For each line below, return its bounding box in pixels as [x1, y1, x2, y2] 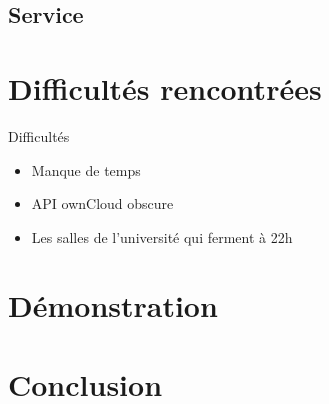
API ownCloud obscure [31, 193, 174, 214]
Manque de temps [31, 159, 141, 180]
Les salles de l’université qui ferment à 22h [31, 226, 293, 247]
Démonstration [8, 285, 218, 326]
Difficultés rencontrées [8, 67, 322, 108]
